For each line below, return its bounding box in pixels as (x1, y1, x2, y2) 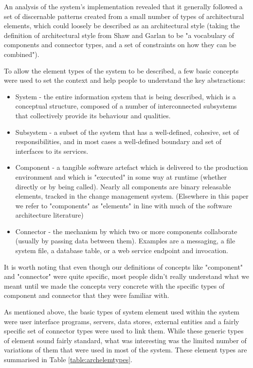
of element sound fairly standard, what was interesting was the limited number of (4, 335, 247, 345)
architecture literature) (15, 210, 84, 220)
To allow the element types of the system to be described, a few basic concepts (4, 65, 239, 75)
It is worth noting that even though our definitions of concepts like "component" (4, 261, 243, 272)
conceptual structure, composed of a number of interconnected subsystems (15, 101, 237, 111)
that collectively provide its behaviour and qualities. (15, 110, 171, 120)
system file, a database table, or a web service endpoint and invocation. (15, 245, 228, 256)
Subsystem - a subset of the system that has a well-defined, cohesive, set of (15, 127, 239, 137)
